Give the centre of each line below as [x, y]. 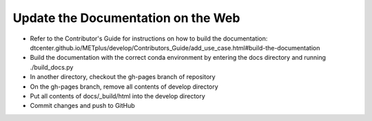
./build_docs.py [52, 67]
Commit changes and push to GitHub [83, 106]
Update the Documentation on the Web [126, 18]
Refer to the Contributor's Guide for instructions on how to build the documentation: [149, 38]
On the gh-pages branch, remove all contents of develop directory [124, 87]
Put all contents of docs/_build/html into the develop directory [118, 96]
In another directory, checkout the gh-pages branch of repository [123, 77]
